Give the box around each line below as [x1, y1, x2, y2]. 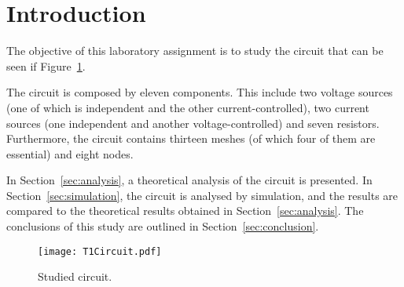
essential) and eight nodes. [6, 145, 134, 162]
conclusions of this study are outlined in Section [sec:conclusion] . [6, 218, 319, 234]
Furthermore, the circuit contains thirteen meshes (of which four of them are [6, 130, 376, 147]
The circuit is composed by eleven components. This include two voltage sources [6, 84, 393, 100]
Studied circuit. [38, 268, 112, 285]
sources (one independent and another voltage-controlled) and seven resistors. [6, 114, 380, 131]
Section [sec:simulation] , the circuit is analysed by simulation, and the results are [6, 187, 398, 203]
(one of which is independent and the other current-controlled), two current [6, 99, 369, 115]
